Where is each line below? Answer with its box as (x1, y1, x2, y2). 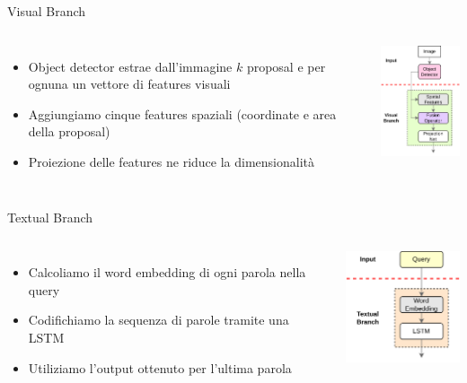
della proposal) (28, 122, 110, 141)
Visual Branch (7, 2, 86, 20)
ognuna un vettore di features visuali (28, 74, 231, 93)
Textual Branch (7, 207, 93, 226)
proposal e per (246, 57, 326, 75)
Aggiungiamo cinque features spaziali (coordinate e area (28, 104, 337, 123)
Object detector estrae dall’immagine (28, 57, 233, 75)
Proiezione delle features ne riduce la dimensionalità (28, 152, 314, 170)
